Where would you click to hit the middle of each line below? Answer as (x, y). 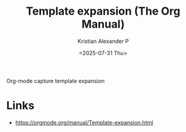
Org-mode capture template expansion (56, 81)
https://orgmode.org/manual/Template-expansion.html (84, 122)
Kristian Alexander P (103, 41)
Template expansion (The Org (103, 11)
